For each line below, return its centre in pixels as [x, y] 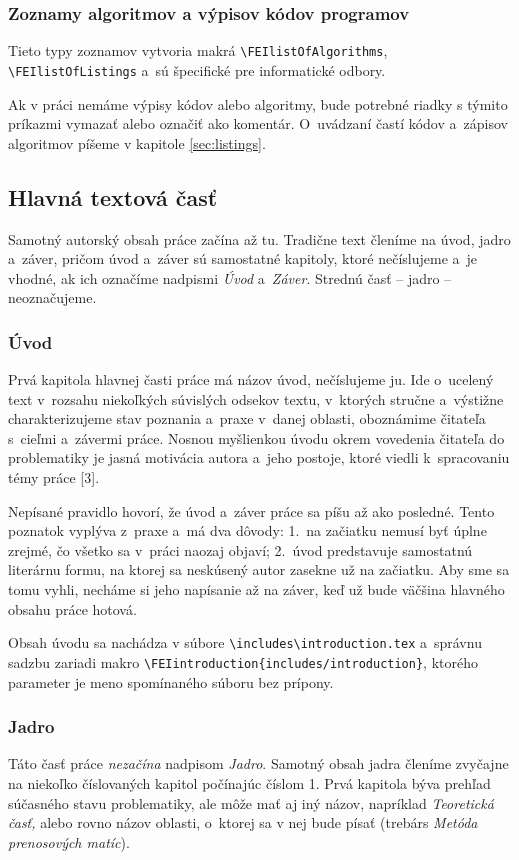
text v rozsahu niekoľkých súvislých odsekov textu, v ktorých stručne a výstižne [256, 398]
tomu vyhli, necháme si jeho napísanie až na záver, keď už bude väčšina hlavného [256, 589]
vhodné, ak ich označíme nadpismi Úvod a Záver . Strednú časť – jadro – [230, 277]
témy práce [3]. [54, 477]
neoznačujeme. [52, 297]
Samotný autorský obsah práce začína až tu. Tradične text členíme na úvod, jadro [259, 238]
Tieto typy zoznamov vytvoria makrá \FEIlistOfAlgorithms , [198, 50]
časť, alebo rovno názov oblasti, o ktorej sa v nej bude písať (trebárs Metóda [243, 822]
